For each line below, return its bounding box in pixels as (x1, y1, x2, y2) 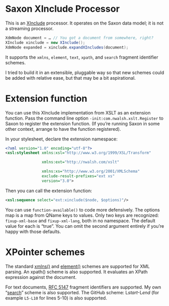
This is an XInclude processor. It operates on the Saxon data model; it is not (5, 20, 164, 26)
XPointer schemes (5, 246, 85, 258)
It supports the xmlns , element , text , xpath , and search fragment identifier (5, 54, 159, 60)
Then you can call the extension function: (5, 187, 93, 194)
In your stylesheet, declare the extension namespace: (5, 136, 118, 142)
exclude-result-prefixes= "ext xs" (41, 174, 115, 179)
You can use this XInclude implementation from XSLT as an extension (5, 109, 151, 115)
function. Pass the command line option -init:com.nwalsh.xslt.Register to (5, 115, 164, 121)
